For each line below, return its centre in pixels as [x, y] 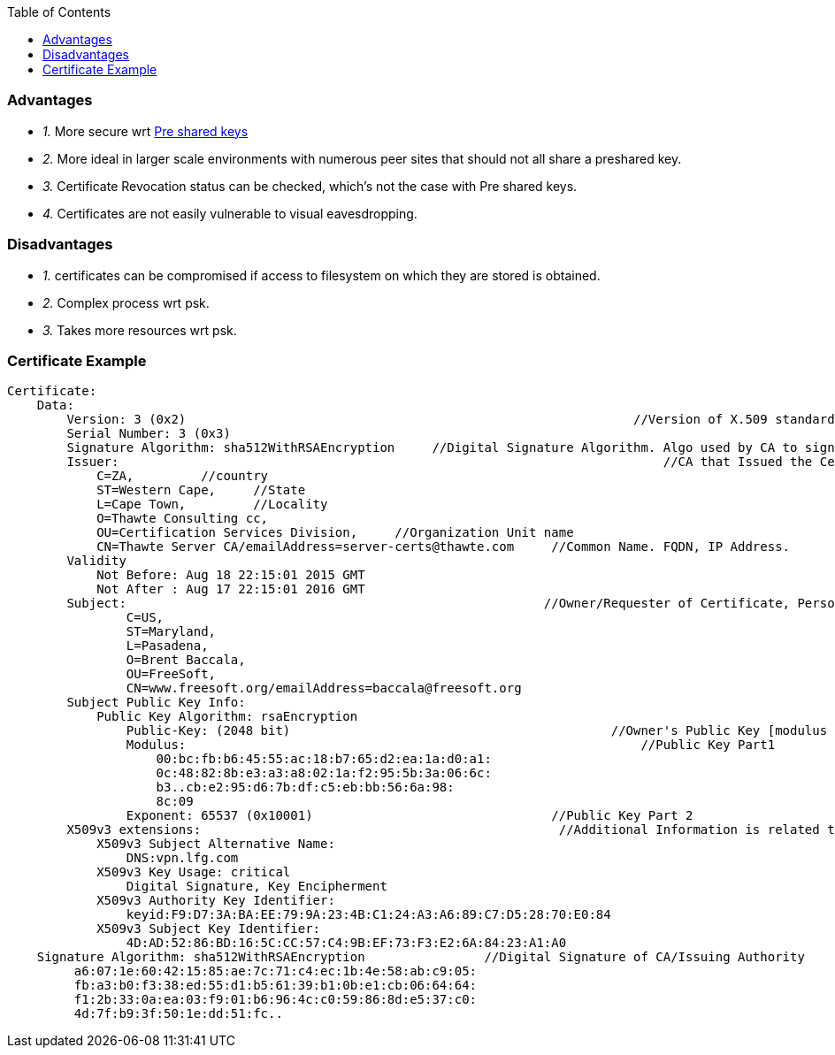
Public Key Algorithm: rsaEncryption [227, 717]
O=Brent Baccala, [186, 660]
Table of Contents [59, 12]
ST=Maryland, [171, 632]
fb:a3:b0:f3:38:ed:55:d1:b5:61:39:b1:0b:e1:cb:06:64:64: [276, 986]
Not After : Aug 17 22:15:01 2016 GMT [231, 589]
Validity [96, 561]
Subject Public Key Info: [156, 703]
